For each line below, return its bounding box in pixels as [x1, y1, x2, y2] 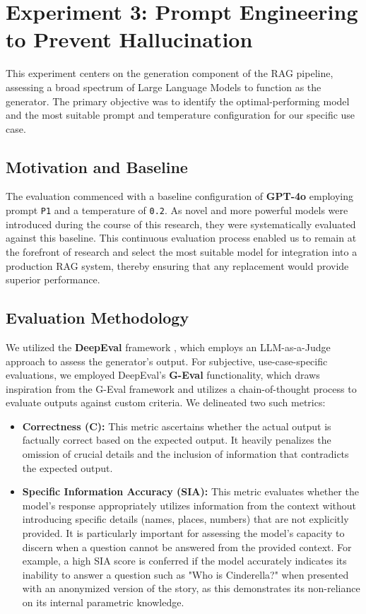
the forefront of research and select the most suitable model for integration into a [6, 244, 358, 259]
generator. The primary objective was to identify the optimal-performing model [6, 93, 350, 108]
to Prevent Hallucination [6, 25, 253, 54]
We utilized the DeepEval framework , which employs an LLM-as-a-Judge [6, 339, 331, 354]
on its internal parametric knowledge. [22, 595, 184, 609]
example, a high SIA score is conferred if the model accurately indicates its [22, 553, 347, 568]
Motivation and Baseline [6, 155, 188, 177]
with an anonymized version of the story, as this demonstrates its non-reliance [22, 581, 360, 596]
